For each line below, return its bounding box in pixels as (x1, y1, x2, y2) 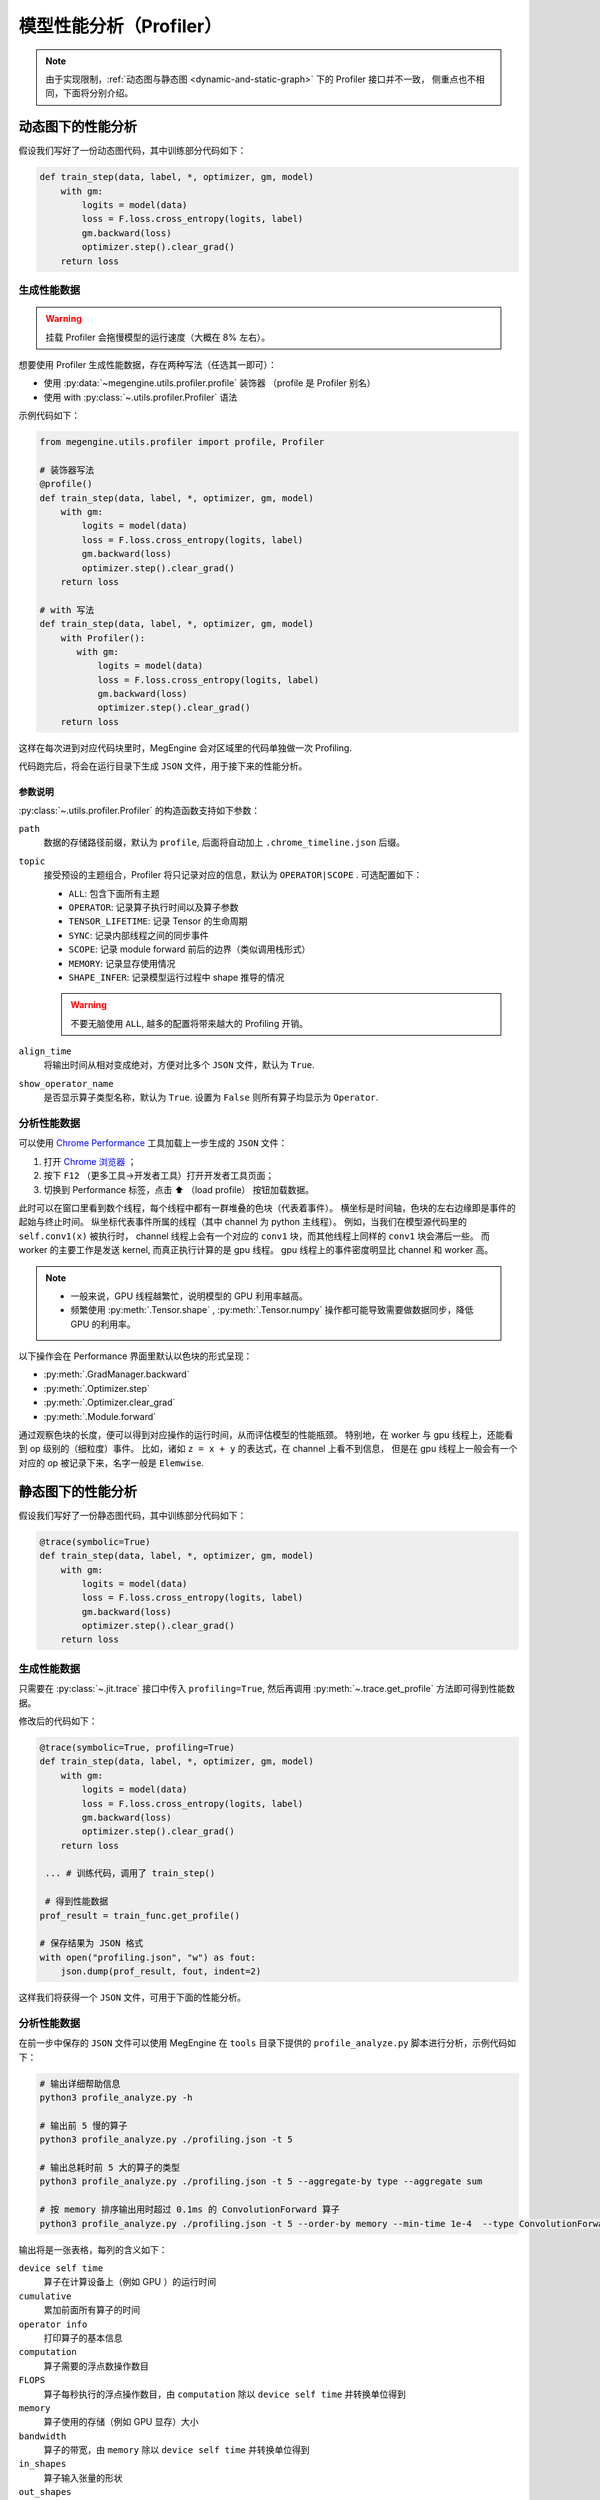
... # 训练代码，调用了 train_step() (45, 1868, 216, 1879)
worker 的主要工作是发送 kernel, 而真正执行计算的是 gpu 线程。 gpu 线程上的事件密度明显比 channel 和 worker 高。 (18, 1244, 494, 1256)
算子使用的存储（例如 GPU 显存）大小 (43, 2416, 199, 2428)
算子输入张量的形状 (43, 2471, 123, 2484)
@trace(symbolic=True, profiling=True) (39, 1741, 235, 1753)
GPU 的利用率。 (70, 1318, 136, 1330)
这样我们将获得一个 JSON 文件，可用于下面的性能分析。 (18, 1991, 247, 2004)
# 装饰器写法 (39, 464, 95, 475)
